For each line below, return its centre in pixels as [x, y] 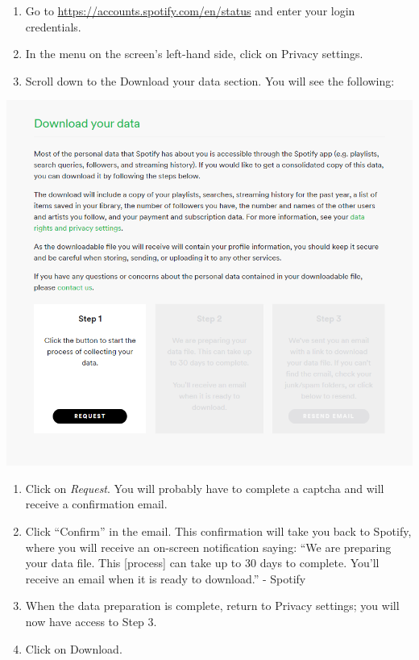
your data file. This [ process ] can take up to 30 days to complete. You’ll [202, 563]
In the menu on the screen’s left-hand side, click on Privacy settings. [194, 54]
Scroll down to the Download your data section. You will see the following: [210, 80]
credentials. [53, 26]
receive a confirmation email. [96, 504]
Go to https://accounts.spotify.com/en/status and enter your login [190, 10]
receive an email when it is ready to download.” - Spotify [166, 578]
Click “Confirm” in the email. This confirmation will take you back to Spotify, [218, 531]
